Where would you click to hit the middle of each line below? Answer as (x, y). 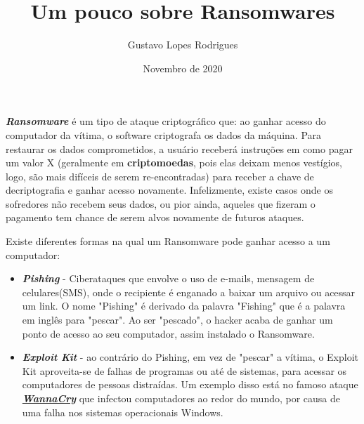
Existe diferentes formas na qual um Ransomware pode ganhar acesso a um (168, 241)
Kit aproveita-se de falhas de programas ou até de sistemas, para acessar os (184, 370)
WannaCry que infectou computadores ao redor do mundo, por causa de (181, 398)
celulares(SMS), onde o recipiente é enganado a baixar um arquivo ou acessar (189, 292)
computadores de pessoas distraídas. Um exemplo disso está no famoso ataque (190, 384)
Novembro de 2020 (183, 68)
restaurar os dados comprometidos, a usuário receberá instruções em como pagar (179, 148)
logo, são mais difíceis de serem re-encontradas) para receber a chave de (160, 176)
